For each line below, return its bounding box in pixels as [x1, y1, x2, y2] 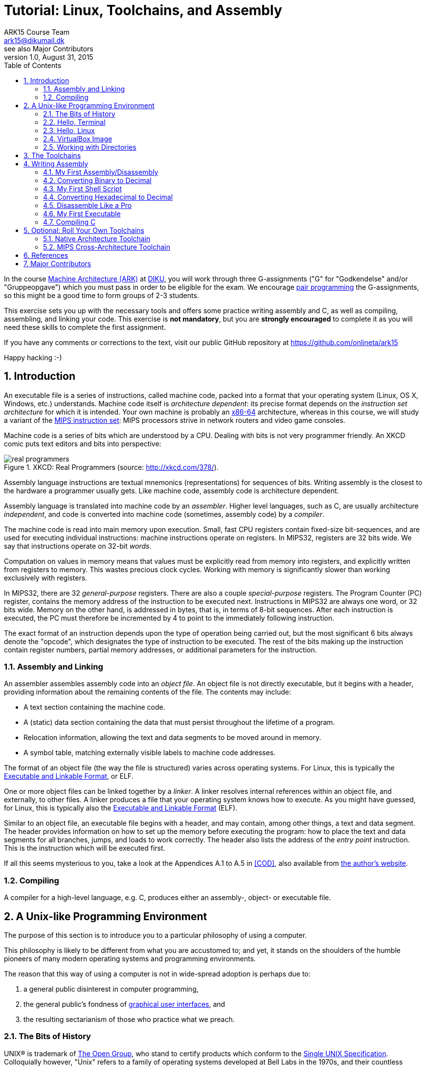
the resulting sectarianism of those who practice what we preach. [23, 1015, 235, 1023]
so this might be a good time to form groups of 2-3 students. [4, 291, 199, 300]
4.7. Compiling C [43, 217, 96, 226]
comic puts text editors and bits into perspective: [4, 439, 161, 448]
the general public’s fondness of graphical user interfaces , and [23, 999, 225, 1008]
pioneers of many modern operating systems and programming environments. [4, 954, 256, 963]
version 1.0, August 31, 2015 [4, 52, 93, 61]
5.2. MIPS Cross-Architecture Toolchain [43, 242, 171, 251]
